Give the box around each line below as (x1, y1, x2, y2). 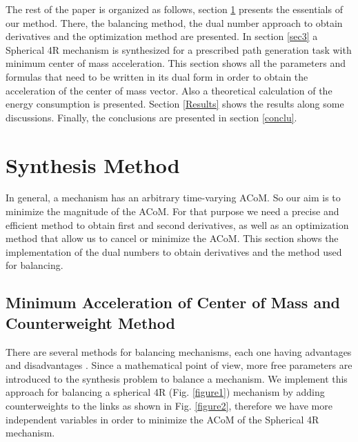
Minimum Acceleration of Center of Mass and (6, 292, 341, 313)
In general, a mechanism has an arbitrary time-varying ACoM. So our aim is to (6, 190, 341, 205)
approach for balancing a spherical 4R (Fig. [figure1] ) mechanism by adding (6, 385, 325, 399)
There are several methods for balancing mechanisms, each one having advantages (6, 344, 352, 359)
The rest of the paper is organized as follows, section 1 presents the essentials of (6, 2, 343, 16)
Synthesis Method (6, 150, 180, 179)
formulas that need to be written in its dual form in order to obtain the (6, 69, 308, 83)
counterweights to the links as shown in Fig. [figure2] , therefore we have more (6, 399, 332, 412)
